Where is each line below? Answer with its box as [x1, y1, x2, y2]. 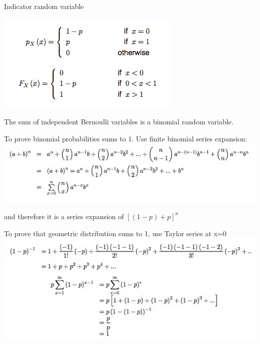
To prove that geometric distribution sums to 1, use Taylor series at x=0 [4, 228, 226, 238]
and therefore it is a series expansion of [4, 211, 124, 221]
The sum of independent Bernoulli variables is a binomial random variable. [4, 116, 233, 127]
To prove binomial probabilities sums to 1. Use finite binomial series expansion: [4, 133, 247, 143]
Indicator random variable [4, 1, 84, 11]
